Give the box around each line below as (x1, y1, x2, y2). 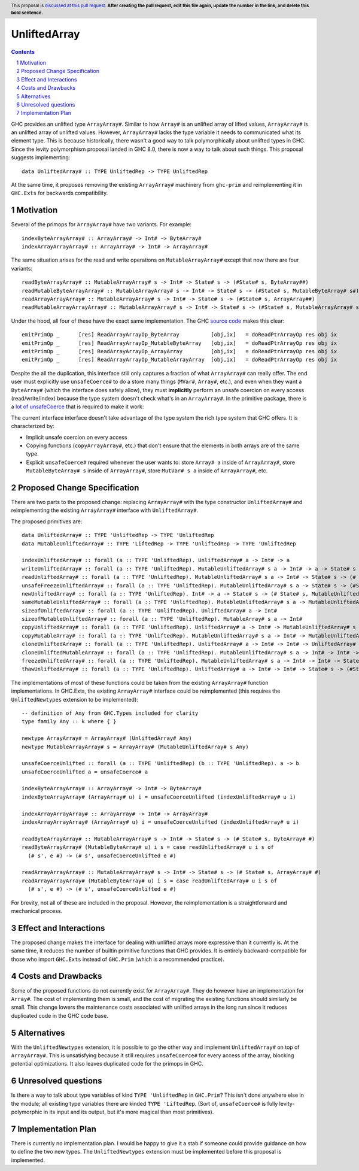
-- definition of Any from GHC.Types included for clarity (22, 709, 199, 717)
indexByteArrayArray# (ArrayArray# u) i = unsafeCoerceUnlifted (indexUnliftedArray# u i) (22, 793, 296, 800)
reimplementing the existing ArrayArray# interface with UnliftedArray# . (11, 506, 199, 514)
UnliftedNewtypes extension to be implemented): (11, 696, 139, 703)
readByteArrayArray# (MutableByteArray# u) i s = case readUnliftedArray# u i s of (22, 844, 275, 851)
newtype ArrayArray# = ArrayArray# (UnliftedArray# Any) (22, 735, 193, 742)
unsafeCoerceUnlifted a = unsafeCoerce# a (22, 768, 148, 775)
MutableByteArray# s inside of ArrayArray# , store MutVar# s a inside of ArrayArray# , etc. (26, 467, 268, 474)
